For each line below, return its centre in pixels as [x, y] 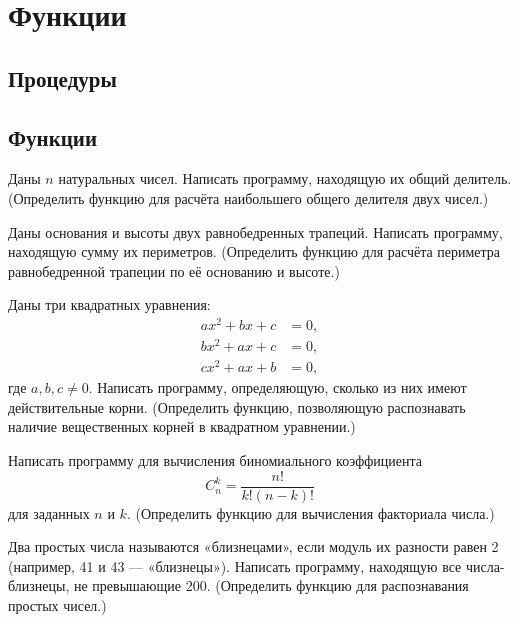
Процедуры [62, 77]
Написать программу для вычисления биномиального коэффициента [215, 460]
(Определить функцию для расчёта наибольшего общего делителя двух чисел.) [248, 197]
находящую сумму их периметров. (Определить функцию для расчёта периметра [254, 251]
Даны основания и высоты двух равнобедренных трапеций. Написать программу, [255, 231]
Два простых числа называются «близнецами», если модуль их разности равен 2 [253, 546]
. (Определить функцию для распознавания [337, 585]
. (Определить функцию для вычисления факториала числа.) [310, 512]
